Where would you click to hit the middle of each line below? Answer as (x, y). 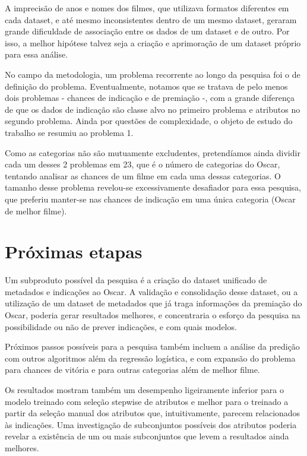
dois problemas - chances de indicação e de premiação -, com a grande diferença (150, 98)
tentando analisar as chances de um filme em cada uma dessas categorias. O (143, 175)
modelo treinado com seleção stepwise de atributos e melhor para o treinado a (147, 401)
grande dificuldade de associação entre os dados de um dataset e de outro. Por (147, 31)
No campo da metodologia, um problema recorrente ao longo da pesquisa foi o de (153, 74)
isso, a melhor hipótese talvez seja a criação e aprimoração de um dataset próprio (153, 42)
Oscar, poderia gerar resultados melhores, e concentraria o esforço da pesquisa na (153, 315)
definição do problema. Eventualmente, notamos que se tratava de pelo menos (146, 86)
